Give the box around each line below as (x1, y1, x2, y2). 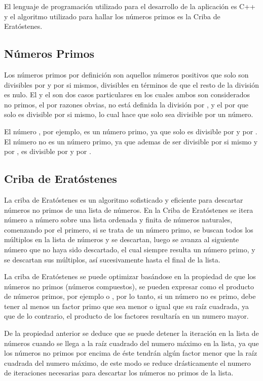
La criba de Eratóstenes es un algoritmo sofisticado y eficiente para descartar (4, 194, 243, 205)
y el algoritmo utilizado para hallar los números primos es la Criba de (4, 11, 220, 21)
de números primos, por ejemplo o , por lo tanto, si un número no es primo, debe (4, 291, 256, 301)
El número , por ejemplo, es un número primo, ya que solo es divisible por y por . (4, 126, 257, 136)
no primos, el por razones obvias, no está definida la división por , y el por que (4, 99, 249, 109)
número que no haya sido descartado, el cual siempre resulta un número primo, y (4, 244, 255, 254)
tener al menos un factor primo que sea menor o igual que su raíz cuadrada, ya (4, 300, 249, 311)
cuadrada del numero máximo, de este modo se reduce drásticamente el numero (4, 357, 251, 368)
